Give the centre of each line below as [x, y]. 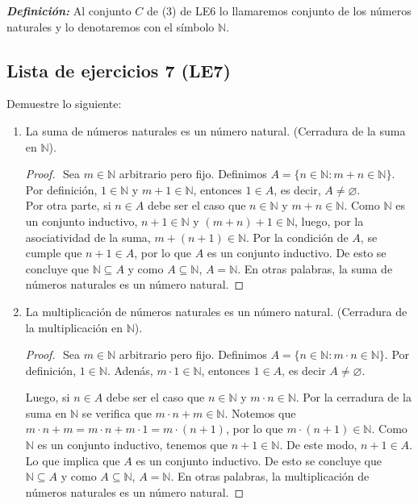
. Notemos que [260, 412]
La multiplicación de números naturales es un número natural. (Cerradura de [216, 311]
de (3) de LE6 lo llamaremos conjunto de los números [279, 10]
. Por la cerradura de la [353, 397]
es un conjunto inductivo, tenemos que [133, 445]
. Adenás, [130, 370]
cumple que [54, 253]
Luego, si [48, 397]
